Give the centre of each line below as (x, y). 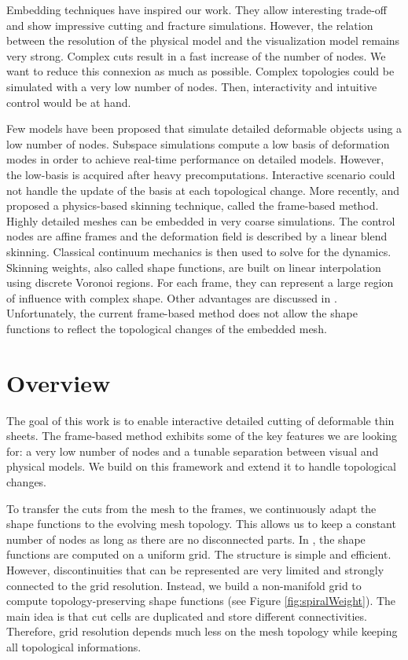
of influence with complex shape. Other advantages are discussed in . (172, 297)
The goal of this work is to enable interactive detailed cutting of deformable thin (200, 420)
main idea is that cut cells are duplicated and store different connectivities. (187, 616)
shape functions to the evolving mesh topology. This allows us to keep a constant (201, 524)
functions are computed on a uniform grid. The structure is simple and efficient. (199, 554)
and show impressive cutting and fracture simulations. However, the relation (190, 25)
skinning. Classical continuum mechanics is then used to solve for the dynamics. (199, 251)
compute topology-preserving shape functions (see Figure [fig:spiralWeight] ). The (201, 601)
